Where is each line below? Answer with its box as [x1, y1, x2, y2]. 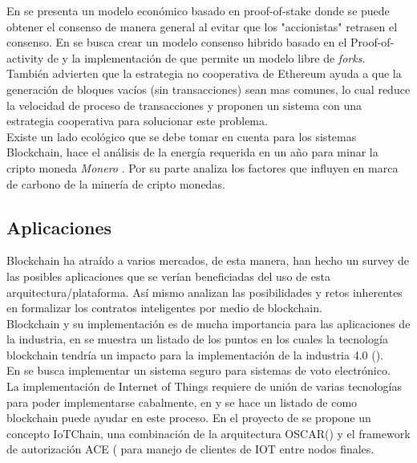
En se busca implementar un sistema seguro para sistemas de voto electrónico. [6, 362, 391, 379]
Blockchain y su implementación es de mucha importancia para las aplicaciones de [6, 315, 411, 331]
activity [6, 49, 44, 66]
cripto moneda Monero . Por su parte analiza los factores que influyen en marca [6, 159, 399, 176]
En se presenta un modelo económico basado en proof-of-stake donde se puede [6, 2, 390, 18]
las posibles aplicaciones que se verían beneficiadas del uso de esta [6, 267, 330, 284]
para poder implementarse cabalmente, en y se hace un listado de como [6, 393, 358, 410]
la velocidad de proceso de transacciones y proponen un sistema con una [6, 96, 362, 113]
